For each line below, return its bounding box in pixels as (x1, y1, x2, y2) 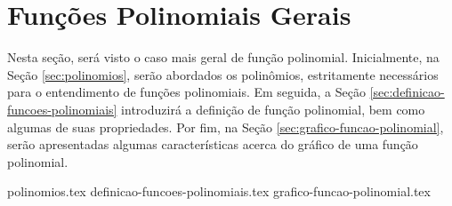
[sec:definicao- (369, 83, 445, 101)
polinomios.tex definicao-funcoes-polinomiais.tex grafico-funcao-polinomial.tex (7, 182, 431, 201)
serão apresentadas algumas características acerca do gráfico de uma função (7, 135, 418, 154)
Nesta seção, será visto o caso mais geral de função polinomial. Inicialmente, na (7, 48, 440, 67)
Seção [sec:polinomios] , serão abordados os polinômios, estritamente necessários (7, 65, 439, 83)
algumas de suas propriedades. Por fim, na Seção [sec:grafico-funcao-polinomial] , (7, 117, 444, 136)
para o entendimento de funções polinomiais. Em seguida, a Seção (7, 83, 366, 101)
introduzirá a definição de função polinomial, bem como (121, 99, 425, 118)
